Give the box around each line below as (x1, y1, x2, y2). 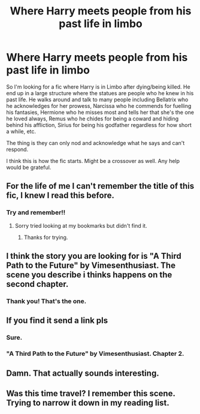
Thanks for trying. (23, 234, 68, 241)
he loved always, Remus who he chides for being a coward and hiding (6, 115, 178, 122)
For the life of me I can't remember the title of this (6, 181, 195, 191)
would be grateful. (6, 164, 51, 171)
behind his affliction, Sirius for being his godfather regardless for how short (6, 121, 192, 128)
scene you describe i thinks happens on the (6, 270, 172, 280)
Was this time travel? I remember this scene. (6, 388, 175, 398)
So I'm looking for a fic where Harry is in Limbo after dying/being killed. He (6, 83, 190, 90)
